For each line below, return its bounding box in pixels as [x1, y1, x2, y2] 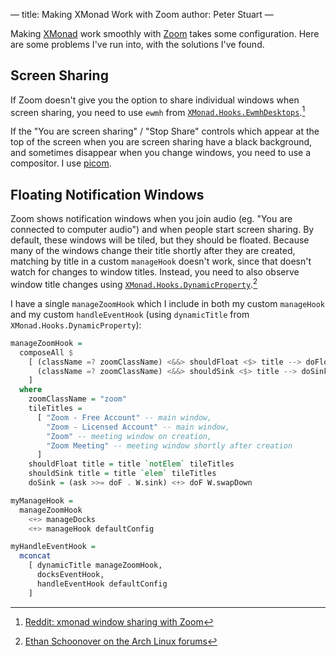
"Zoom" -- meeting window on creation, [46, 431, 213, 441]
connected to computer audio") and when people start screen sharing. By [10, 224, 315, 236]
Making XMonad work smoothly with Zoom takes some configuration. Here [10, 28, 320, 39]
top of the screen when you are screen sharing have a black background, [10, 136, 313, 148]
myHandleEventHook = [10, 542, 97, 552]
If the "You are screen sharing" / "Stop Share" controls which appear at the [10, 125, 320, 138]
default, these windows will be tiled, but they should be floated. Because [10, 234, 310, 246]
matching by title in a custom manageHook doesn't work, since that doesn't [10, 255, 312, 268]
